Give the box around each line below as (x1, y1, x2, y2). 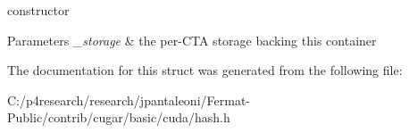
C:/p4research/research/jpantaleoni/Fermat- (7, 90, 250, 109)
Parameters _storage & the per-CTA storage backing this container (7, 30, 377, 49)
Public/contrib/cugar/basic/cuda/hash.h (7, 108, 230, 127)
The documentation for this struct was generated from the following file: (7, 61, 403, 79)
